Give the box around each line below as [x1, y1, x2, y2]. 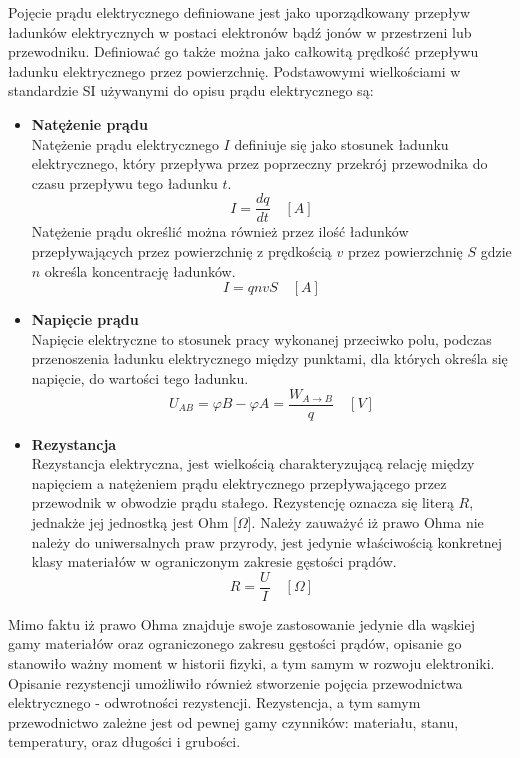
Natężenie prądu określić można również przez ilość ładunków [31, 221, 409, 242]
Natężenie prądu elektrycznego [31, 133, 219, 154]
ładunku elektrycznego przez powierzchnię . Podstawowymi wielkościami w [8, 60, 461, 81]
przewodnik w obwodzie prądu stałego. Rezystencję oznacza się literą [31, 492, 454, 513]
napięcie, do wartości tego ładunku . [31, 367, 249, 388]
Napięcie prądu [31, 309, 139, 330]
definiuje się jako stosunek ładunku [234, 133, 449, 154]
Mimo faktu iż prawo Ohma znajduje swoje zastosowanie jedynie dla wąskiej [8, 613, 475, 634]
